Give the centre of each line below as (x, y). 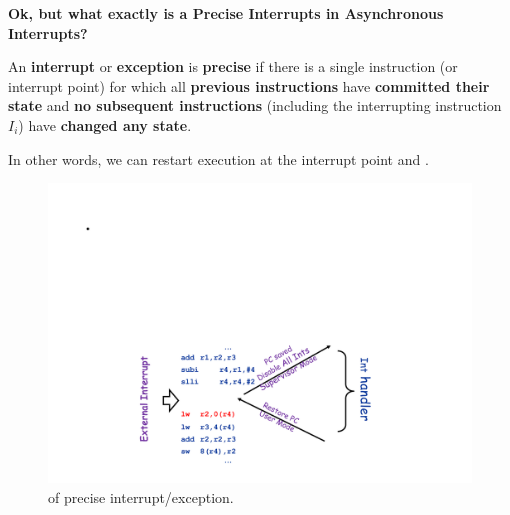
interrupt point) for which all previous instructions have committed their (249, 85)
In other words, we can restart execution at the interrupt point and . (218, 158)
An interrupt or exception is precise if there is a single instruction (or (233, 66)
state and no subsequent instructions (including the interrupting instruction (255, 105)
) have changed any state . (105, 124)
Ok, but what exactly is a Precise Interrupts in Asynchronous (226, 13)
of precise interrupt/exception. (141, 496)
